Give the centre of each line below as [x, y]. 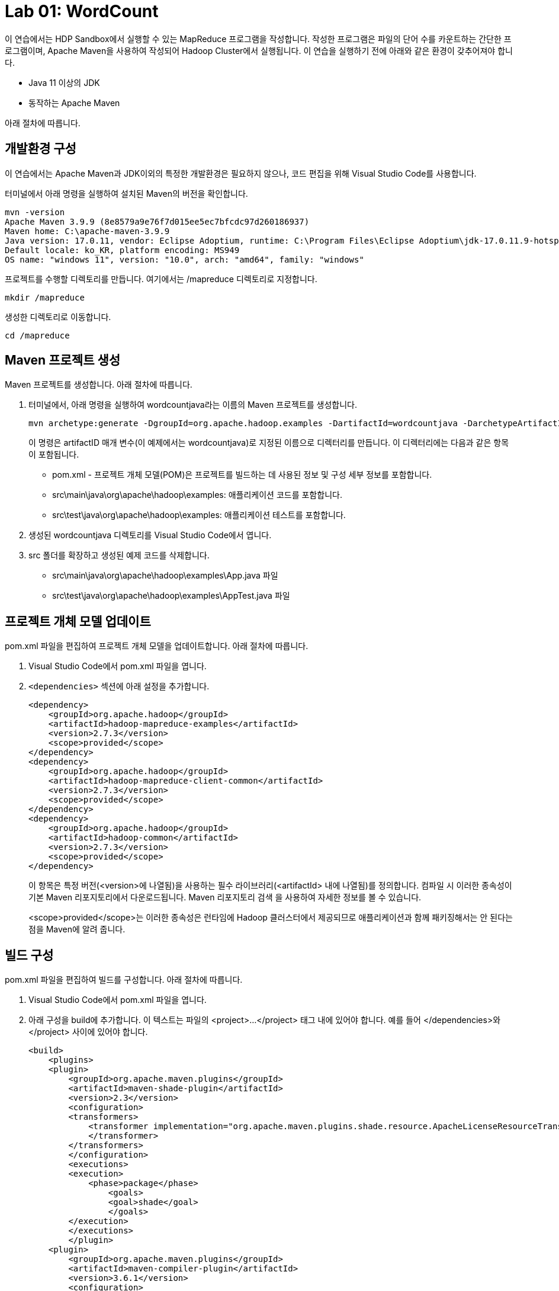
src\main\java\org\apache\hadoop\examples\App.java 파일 [165, 576]
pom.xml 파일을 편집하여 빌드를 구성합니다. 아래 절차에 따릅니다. [124, 980]
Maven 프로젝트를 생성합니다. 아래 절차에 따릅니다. [99, 385]
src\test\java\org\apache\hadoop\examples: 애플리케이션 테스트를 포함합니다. [199, 515]
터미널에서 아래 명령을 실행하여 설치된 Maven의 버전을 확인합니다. [126, 193]
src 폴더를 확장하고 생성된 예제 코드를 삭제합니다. [119, 555]
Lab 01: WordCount [82, 11]
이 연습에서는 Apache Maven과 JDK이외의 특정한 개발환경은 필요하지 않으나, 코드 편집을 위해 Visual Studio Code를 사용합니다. [241, 173]
